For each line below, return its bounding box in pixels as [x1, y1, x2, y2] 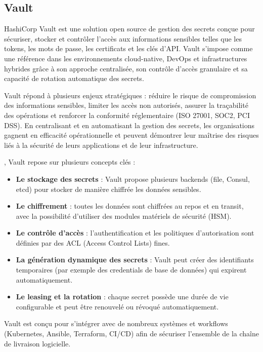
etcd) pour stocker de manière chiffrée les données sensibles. [16, 183, 201, 194]
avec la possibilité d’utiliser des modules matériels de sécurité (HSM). [16, 210, 232, 221]
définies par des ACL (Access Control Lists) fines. [16, 237, 170, 248]
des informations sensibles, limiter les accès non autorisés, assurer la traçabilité [4, 100, 248, 110]
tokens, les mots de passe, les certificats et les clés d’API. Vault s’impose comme [4, 43, 253, 54]
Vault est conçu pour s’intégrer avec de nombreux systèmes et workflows [4, 318, 228, 329]
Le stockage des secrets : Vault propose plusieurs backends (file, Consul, [16, 173, 250, 184]
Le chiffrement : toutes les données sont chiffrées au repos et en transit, [16, 201, 244, 211]
